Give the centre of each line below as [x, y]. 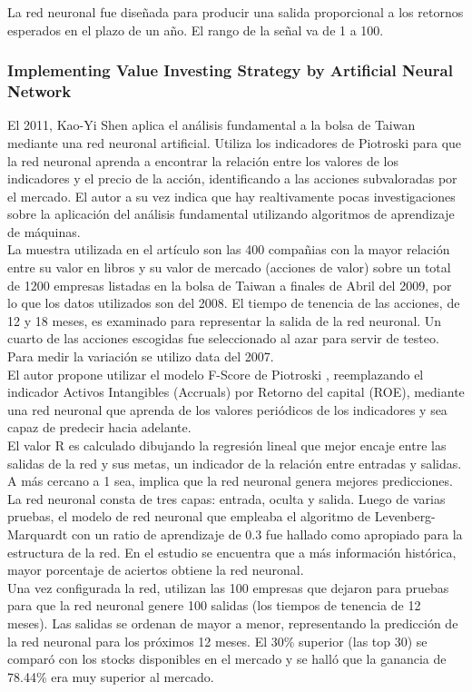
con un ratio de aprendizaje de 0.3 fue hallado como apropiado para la [267, 534]
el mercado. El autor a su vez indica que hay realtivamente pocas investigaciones [231, 196]
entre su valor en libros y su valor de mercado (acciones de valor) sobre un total [229, 267]
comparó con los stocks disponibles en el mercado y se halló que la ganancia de [227, 659]
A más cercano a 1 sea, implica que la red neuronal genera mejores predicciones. [230, 481]
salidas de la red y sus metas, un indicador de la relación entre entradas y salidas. [235, 463]
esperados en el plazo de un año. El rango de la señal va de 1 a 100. [196, 30]
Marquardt [38, 534]
